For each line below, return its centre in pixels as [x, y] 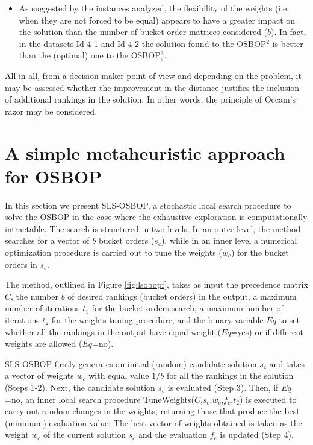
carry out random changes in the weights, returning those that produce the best [152, 411]
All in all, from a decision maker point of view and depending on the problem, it [153, 75]
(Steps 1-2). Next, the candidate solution [80, 387]
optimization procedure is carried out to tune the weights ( [113, 252]
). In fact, [289, 32]
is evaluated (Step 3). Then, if [223, 387]
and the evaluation [173, 434]
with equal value [119, 375]
